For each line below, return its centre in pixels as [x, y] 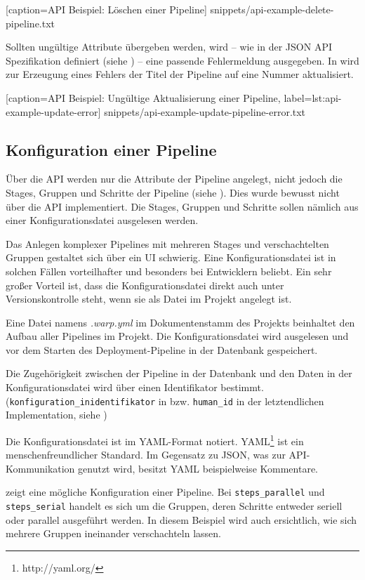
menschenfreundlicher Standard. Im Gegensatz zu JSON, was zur [146, 455]
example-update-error [52, 111]
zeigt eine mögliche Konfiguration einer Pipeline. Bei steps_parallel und [165, 492]
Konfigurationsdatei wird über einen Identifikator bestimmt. [135, 387]
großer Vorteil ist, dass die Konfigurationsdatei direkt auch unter [145, 285]
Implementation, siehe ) [57, 415]
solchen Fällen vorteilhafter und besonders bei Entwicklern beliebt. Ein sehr [169, 271]
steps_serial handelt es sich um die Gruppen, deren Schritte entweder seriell [174, 506]
